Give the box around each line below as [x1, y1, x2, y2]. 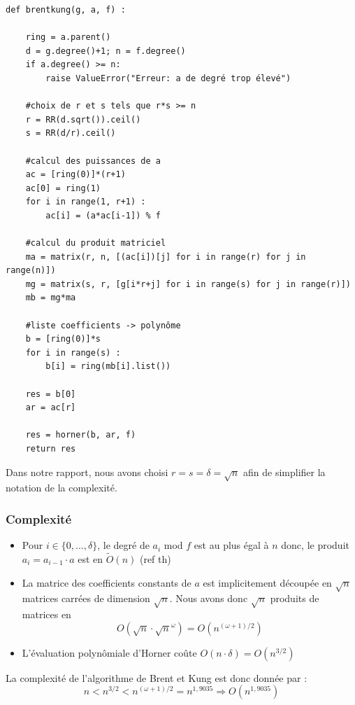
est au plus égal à [194, 538, 269, 552]
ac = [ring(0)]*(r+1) [25, 169, 126, 180]
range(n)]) [6, 265, 56, 276]
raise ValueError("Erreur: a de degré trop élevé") [45, 73, 291, 83]
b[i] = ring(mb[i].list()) [45, 361, 171, 372]
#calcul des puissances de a [25, 155, 161, 166]
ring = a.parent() [25, 32, 111, 43]
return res [25, 444, 76, 454]
